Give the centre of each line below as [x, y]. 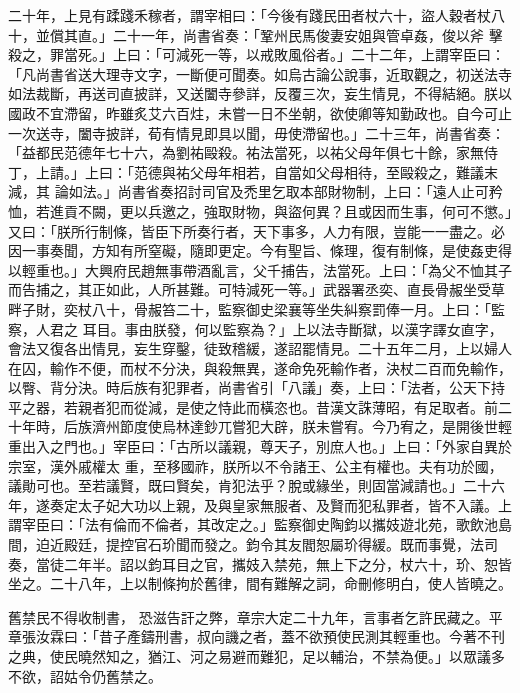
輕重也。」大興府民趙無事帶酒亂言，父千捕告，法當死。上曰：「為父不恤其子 [266, 269]
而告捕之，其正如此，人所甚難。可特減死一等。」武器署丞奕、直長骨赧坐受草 [256, 289]
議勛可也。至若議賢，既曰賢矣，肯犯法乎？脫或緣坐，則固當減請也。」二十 [249, 485]
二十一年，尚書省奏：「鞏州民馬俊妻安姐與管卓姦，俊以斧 [298, 34]
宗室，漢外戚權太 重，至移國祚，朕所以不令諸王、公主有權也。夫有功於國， [255, 465]
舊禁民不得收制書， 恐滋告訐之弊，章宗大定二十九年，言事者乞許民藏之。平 [255, 616]
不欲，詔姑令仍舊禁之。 [85, 675]
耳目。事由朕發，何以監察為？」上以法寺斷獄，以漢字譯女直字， [292, 328]
